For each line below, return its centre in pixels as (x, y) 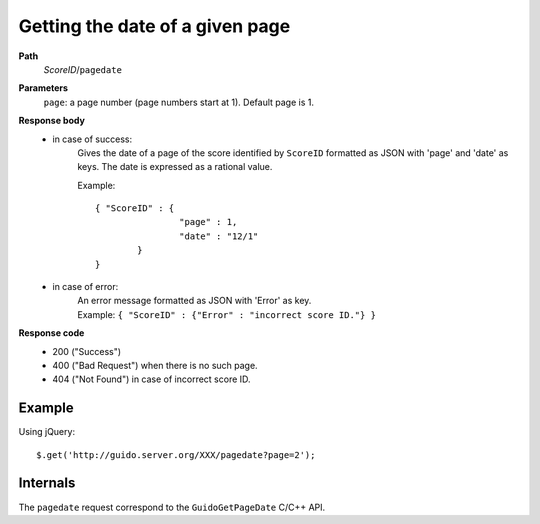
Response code (51, 333)
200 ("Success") (87, 351)
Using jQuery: (46, 432)
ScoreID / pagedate (82, 69)
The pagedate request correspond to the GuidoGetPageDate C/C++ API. (172, 507)
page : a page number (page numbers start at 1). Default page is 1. (179, 102)
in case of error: (85, 287)
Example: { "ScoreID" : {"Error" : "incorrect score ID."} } (227, 314)
